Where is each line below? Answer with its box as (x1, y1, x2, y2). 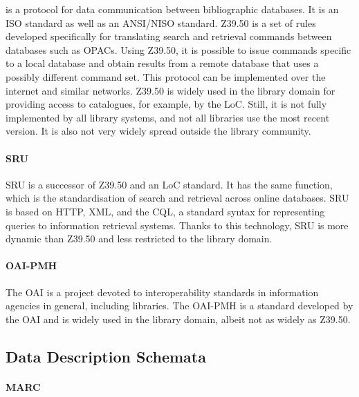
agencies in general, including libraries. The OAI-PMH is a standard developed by (6, 298, 353, 313)
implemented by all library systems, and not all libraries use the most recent (6, 110, 330, 124)
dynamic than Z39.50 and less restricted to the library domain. (6, 231, 273, 246)
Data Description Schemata (6, 345, 206, 367)
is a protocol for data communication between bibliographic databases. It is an (6, 2, 339, 16)
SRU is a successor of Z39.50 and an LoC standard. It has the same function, (6, 177, 333, 191)
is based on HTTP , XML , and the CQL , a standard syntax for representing (6, 204, 325, 218)
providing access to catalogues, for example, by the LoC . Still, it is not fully (6, 97, 327, 111)
